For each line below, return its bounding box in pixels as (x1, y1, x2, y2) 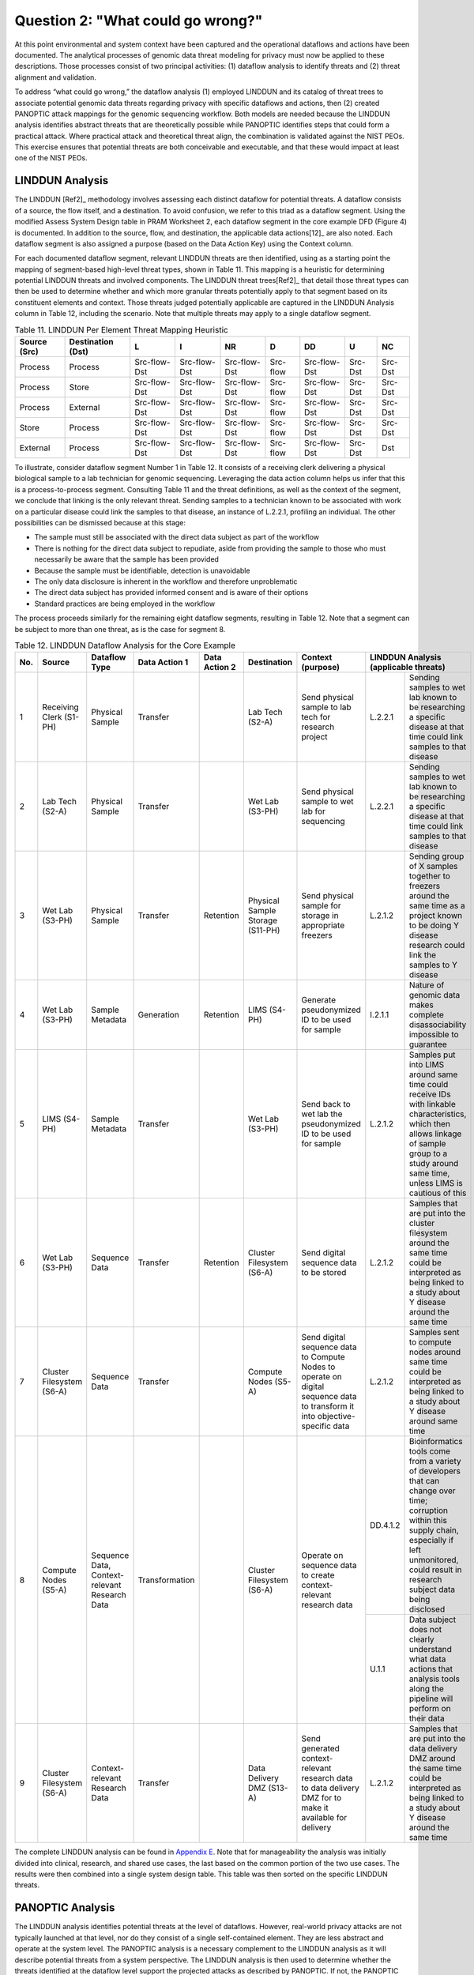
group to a (408, 1148, 448, 1159)
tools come (408, 1446, 450, 1457)
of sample (408, 1138, 446, 1149)
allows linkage (408, 1128, 462, 1139)
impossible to (408, 1029, 459, 1040)
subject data (408, 1584, 456, 1595)
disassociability (408, 1019, 467, 1030)
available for (301, 1812, 348, 1823)
